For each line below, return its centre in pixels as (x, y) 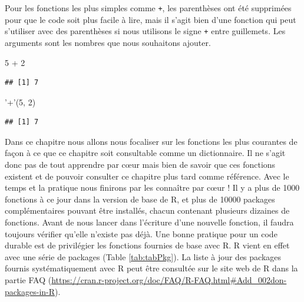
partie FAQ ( (28, 280)
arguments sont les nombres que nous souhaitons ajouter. (108, 42)
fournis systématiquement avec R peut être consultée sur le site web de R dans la (151, 268)
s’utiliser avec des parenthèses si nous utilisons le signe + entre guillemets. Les (145, 31)
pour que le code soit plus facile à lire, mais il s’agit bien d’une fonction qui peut (151, 19)
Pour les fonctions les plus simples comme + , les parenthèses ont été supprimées (148, 8)
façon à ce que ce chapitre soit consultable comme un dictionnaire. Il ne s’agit (145, 153)
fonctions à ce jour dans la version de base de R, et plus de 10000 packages (140, 199)
